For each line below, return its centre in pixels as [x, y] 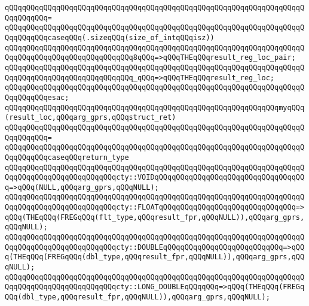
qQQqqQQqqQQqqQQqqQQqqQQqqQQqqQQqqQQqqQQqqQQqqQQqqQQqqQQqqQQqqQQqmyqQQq [155, 107]
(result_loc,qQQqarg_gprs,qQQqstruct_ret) [91, 118]
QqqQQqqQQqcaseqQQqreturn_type [67, 157]
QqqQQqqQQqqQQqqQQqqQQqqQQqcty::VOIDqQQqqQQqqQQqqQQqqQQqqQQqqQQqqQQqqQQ [155, 178]
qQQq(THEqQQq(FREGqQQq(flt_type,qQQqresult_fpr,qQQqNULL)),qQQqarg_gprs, [155, 217]
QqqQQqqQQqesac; [37, 97]
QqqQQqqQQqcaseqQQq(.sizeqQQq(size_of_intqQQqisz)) [110, 37]
